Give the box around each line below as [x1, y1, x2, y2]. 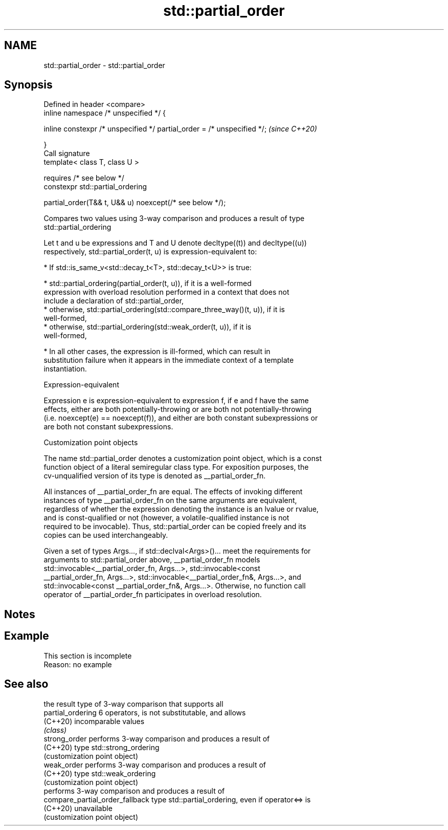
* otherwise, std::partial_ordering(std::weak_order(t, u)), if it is [43, 322, 252, 332]
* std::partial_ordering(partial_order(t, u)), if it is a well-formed [43, 279, 252, 288]
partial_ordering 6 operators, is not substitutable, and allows [43, 708, 246, 717]
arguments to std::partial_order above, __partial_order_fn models [43, 555, 260, 564]
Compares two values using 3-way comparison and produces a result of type [43, 214, 305, 223]
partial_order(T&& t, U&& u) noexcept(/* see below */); [43, 198, 226, 207]
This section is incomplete [43, 651, 132, 660]
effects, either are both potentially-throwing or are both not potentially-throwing [43, 405, 311, 414]
